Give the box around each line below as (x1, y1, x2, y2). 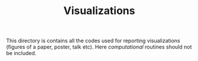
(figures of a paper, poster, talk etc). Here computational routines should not (6, 43, 192, 50)
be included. (6, 50, 37, 57)
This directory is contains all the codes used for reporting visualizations (6, 37, 180, 45)
